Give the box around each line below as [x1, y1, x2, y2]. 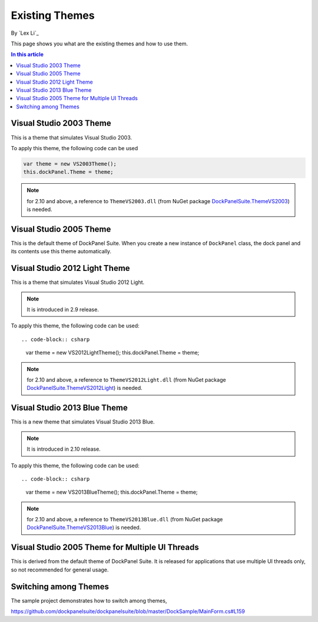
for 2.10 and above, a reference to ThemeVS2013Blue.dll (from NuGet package [26, 516, 223, 523]
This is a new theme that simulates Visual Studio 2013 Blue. [11, 418, 155, 425]
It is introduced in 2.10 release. [26, 445, 101, 453]
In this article [11, 51, 44, 58]
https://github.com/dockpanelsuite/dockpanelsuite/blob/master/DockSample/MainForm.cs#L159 [11, 608, 246, 615]
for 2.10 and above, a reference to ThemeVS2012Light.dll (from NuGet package [26, 376, 226, 383]
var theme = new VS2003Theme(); [23, 160, 117, 167]
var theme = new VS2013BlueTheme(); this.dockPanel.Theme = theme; [25, 489, 198, 496]
